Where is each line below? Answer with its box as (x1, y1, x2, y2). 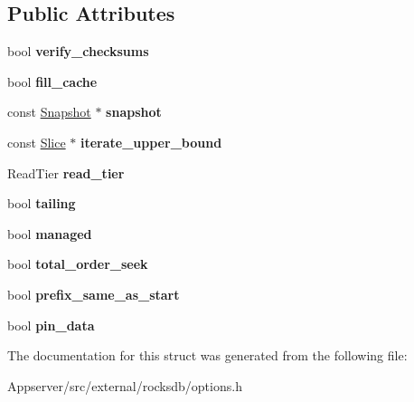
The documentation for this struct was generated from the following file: (7, 346, 408, 365)
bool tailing (7, 194, 76, 213)
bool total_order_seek (7, 254, 148, 273)
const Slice (7, 132, 66, 151)
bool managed (7, 224, 92, 243)
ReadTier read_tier (7, 163, 125, 182)
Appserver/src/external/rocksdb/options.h (7, 376, 242, 395)
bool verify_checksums (7, 42, 149, 61)
